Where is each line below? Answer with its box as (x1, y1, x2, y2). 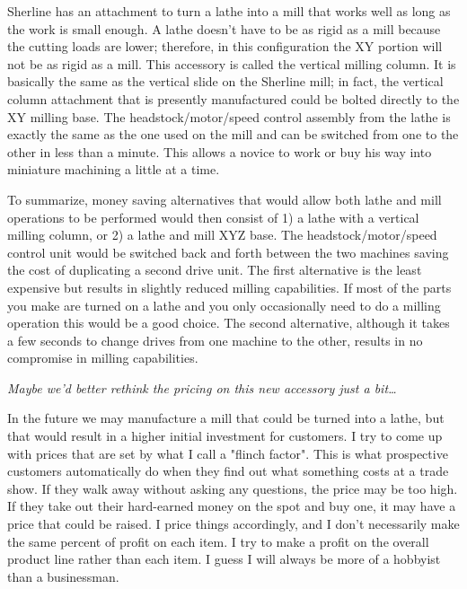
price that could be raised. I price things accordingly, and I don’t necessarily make (7, 514, 460, 533)
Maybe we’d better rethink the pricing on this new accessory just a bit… (7, 378, 397, 397)
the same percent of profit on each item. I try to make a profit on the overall (7, 532, 429, 550)
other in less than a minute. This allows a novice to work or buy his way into (7, 142, 432, 161)
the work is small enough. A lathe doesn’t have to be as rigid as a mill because (7, 19, 441, 38)
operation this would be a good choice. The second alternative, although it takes (7, 313, 450, 332)
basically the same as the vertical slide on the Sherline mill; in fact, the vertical (7, 72, 444, 91)
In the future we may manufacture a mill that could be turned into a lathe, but (7, 409, 445, 427)
